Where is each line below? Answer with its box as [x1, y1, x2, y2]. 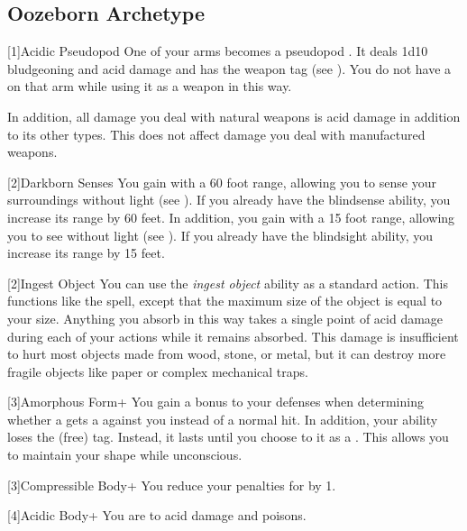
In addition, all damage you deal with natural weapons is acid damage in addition [7, 106, 461, 125]
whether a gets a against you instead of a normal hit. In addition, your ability [7, 409, 438, 428]
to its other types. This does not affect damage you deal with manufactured [7, 124, 426, 143]
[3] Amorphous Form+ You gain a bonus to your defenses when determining [7, 392, 424, 411]
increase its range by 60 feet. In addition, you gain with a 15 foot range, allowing [7, 207, 455, 226]
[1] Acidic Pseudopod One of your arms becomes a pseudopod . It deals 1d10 [7, 41, 428, 60]
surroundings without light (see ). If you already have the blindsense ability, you [7, 190, 451, 209]
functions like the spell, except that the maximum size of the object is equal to [7, 291, 443, 310]
